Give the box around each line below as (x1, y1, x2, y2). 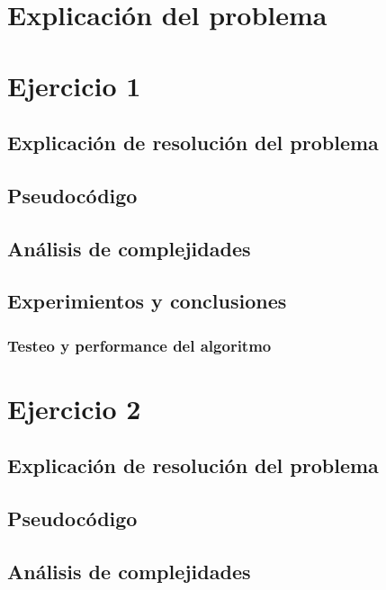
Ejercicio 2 (7, 389, 141, 426)
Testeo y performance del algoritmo (7, 334, 272, 356)
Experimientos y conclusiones (7, 287, 287, 315)
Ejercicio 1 (7, 67, 141, 103)
